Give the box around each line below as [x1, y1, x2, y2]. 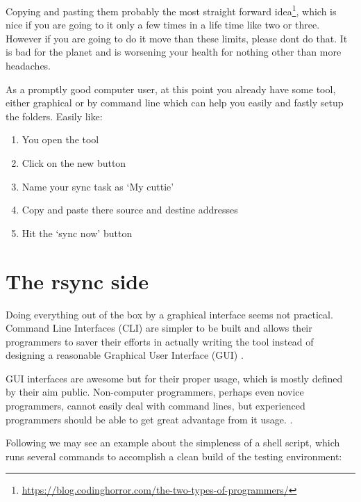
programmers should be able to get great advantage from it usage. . [6, 412, 293, 426]
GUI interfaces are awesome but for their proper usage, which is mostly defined [6, 371, 343, 385]
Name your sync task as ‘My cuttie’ [22, 179, 174, 193]
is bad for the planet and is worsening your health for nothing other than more [6, 44, 342, 59]
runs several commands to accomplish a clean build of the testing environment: [6, 448, 342, 463]
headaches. [6, 58, 51, 73]
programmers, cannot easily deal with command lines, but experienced [6, 398, 305, 413]
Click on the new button [22, 156, 126, 170]
